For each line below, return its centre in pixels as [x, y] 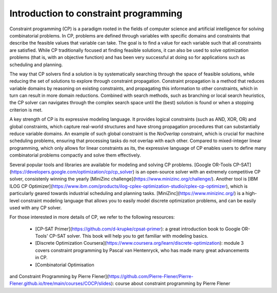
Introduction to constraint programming [96, 13]
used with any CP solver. [36, 207]
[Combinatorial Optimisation [65, 265]
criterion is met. [26, 110]
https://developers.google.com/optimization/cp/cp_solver [72, 171]
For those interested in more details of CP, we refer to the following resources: [92, 217]
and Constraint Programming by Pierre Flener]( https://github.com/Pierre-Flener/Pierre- [101, 277]
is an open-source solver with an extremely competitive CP [198, 171]
